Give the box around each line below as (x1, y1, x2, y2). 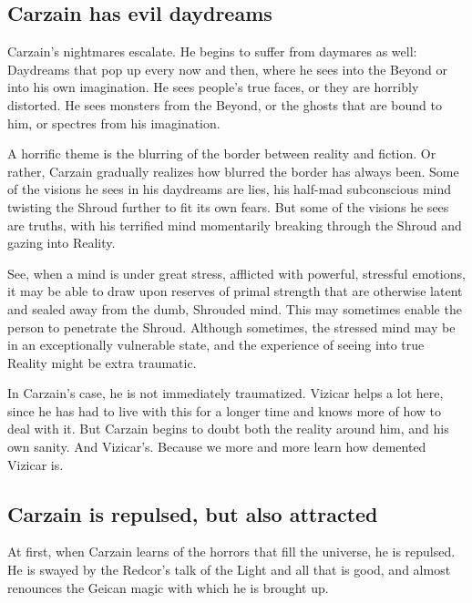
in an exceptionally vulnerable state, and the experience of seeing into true (7, 335, 425, 354)
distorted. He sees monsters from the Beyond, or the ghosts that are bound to (7, 95, 442, 114)
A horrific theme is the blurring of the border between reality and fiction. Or (7, 144, 436, 163)
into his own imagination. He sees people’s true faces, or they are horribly (7, 77, 419, 97)
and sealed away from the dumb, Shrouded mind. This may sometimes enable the (7, 299, 462, 318)
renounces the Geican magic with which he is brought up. (7, 577, 329, 597)
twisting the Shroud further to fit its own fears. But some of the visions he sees (7, 197, 449, 216)
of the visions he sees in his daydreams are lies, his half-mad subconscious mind (7, 179, 452, 199)
